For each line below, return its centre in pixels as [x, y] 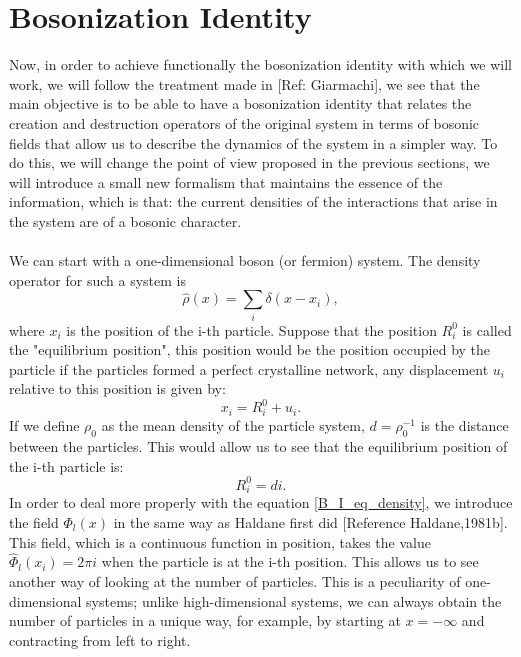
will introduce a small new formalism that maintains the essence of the [226, 181]
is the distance [464, 425]
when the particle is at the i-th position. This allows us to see [290, 561]
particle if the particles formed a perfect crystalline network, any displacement [249, 368]
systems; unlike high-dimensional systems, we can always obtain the [294, 600]
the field [34, 522]
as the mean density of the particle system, [233, 425]
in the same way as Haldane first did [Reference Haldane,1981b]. [310, 522]
